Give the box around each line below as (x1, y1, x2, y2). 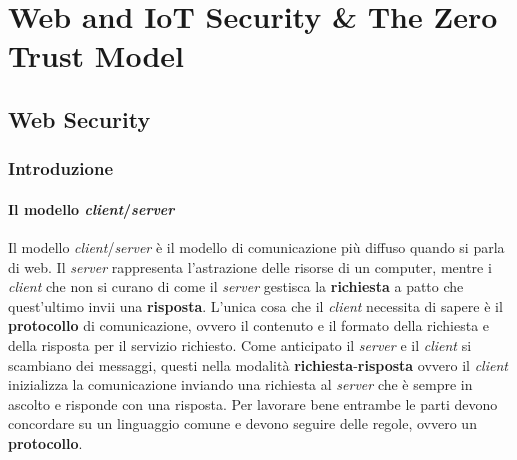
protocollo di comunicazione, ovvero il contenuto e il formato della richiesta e (8, 315, 490, 336)
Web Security (8, 103, 151, 134)
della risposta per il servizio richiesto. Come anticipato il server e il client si (8, 334, 472, 355)
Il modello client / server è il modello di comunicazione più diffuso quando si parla (8, 236, 505, 257)
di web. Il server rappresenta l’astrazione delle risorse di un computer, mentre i (8, 256, 492, 277)
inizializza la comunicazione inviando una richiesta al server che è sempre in (8, 374, 473, 395)
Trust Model (8, 35, 184, 76)
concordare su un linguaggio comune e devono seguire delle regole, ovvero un (8, 413, 477, 434)
